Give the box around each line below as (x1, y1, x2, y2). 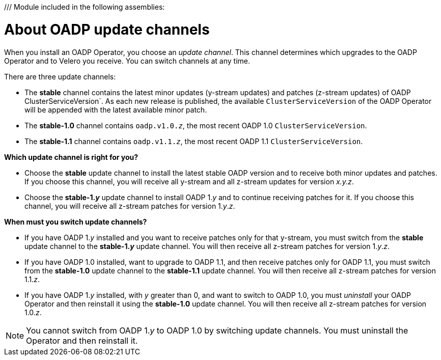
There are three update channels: (4, 72, 116, 81)
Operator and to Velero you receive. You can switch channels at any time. (4, 56, 250, 65)
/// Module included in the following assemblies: (4, 3, 165, 11)
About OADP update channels (4, 20, 210, 38)
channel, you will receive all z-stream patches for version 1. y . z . (24, 201, 235, 210)
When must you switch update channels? (4, 217, 147, 226)
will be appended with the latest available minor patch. (24, 105, 207, 114)
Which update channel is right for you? (4, 152, 139, 161)
